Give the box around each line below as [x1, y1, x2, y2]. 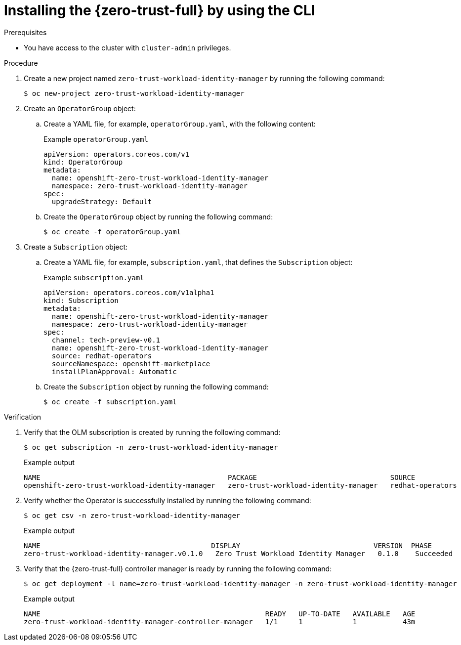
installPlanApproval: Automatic [51, 367, 177, 376]
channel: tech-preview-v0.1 [51, 336, 161, 344]
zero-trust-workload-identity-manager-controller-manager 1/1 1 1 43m [24, 617, 416, 626]
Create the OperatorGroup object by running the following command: [43, 212, 273, 221]
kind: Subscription [43, 296, 119, 304]
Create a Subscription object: [24, 242, 128, 251]
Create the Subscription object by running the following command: [43, 382, 269, 391]
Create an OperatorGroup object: [24, 104, 136, 113]
